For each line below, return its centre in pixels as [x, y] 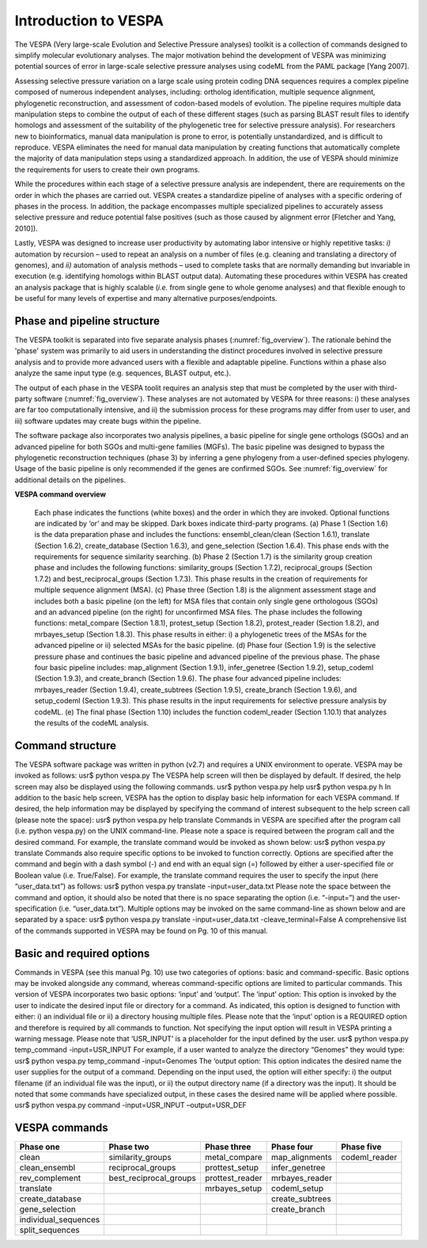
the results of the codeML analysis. [92, 723]
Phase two [129, 1147]
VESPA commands [61, 1128]
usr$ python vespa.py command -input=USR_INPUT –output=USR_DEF [130, 1105]
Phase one [40, 1147]
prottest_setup [231, 1168]
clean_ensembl [47, 1168]
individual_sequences [60, 1219]
